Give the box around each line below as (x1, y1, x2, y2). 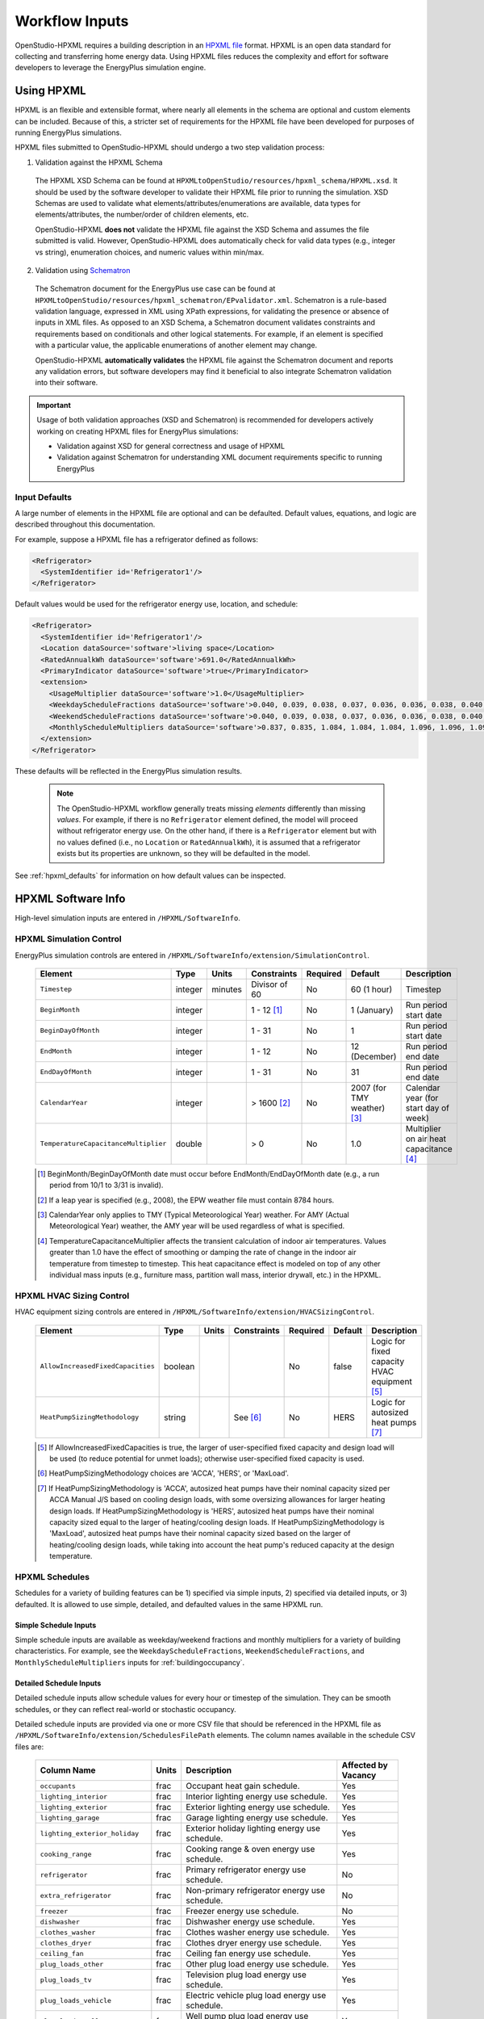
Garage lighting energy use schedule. (186, 1812, 328, 1824)
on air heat (405, 1133, 447, 1144)
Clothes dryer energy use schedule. (186, 1937, 322, 1949)
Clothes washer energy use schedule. (186, 1927, 330, 1938)
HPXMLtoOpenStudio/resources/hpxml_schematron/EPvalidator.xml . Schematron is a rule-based (35, 295, 387, 304)
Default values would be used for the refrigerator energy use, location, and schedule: (15, 599, 298, 609)
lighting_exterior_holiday (40, 1829, 140, 1837)
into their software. (35, 378, 98, 388)
